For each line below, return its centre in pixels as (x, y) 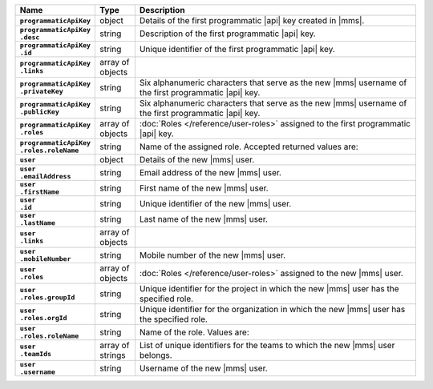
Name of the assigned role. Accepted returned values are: (249, 146)
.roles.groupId (47, 297)
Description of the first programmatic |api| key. (227, 34)
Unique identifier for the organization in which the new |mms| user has (272, 309)
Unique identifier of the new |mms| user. (215, 204)
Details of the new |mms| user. (197, 160)
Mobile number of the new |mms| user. (212, 255)
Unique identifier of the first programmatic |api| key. (237, 49)
